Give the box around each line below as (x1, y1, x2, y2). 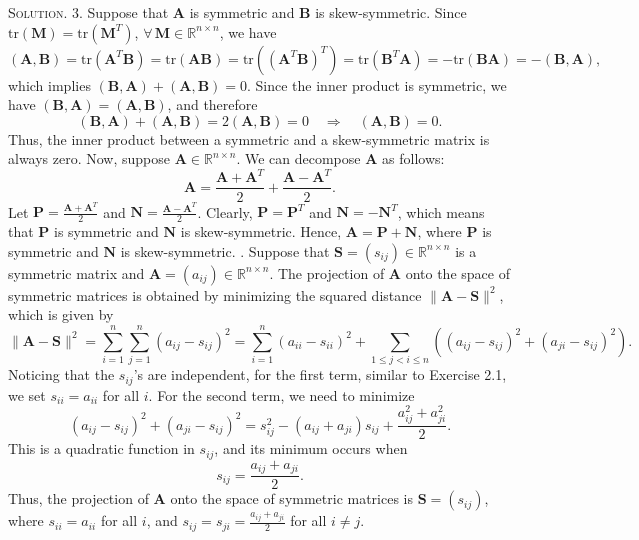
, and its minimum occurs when (214, 438, 408, 459)
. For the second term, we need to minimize (148, 384, 415, 405)
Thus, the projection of (8, 488, 149, 509)
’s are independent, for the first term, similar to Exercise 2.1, (133, 364, 507, 385)
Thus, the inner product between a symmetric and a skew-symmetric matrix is (8, 128, 490, 149)
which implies (8, 74, 91, 95)
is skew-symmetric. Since (315, 2, 467, 22)
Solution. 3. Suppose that (8, 2, 169, 22)
